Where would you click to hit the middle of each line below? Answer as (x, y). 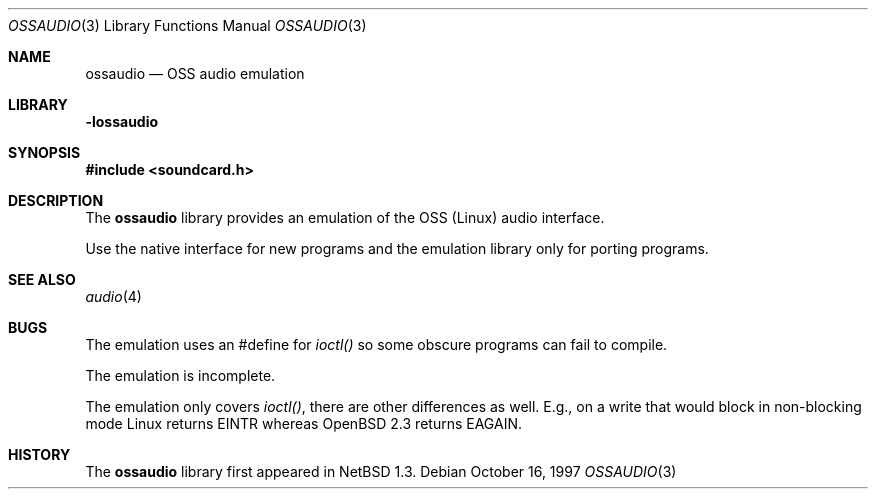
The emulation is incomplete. (180, 375)
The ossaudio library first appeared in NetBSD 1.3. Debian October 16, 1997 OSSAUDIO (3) (381, 471)
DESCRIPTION (56, 200)
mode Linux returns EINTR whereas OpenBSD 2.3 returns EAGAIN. (303, 423)
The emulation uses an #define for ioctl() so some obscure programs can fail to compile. (376, 344)
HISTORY (39, 454)
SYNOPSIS (44, 152)
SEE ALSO (42, 279)
